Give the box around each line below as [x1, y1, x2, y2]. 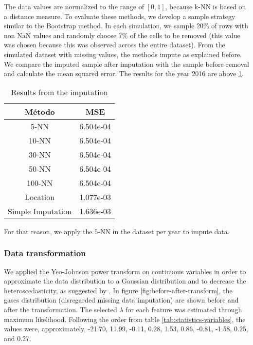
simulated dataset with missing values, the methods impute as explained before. [4, 49, 242, 59]
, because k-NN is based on [165, 1, 246, 11]
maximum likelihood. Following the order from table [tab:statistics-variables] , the [4, 314, 246, 324]
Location [25, 191, 55, 203]
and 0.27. [4, 333, 32, 343]
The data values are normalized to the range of [4, 1, 144, 11]
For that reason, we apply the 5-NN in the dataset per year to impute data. [4, 226, 230, 236]
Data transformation [4, 247, 86, 259]
